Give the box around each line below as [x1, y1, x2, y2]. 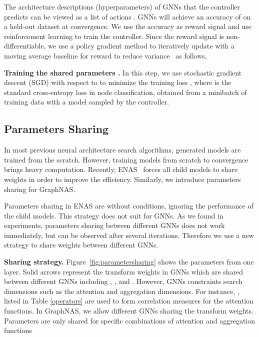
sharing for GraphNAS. [4, 183, 75, 194]
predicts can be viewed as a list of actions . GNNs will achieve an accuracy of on [4, 11, 251, 21]
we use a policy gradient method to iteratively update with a [47, 40, 235, 51]
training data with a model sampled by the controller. [4, 96, 169, 107]
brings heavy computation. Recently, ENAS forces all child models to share [4, 164, 238, 174]
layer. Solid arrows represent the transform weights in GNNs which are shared [4, 266, 243, 276]
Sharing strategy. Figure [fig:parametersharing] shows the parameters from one [4, 256, 254, 267]
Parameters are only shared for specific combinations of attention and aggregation [4, 315, 255, 325]
